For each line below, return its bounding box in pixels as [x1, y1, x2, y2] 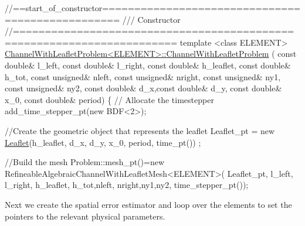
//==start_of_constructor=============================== [5, 2, 300, 13]
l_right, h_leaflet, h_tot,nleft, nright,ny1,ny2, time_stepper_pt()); [5, 179, 249, 191]
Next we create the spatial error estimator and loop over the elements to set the [5, 198, 292, 210]
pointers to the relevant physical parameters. [5, 210, 165, 222]
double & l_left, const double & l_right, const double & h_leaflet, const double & [5, 59, 291, 71]
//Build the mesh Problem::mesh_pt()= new [5, 156, 165, 168]
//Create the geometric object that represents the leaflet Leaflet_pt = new [5, 124, 275, 136]
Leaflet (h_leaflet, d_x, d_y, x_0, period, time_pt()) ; [5, 136, 201, 148]
